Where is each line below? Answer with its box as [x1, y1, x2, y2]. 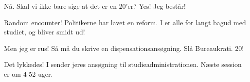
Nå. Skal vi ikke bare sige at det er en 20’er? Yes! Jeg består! [4, 1, 186, 11]
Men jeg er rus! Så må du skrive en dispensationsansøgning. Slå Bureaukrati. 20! [4, 43, 244, 53]
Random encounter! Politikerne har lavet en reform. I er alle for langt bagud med [4, 17, 246, 27]
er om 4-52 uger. [4, 68, 53, 79]
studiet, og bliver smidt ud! [4, 27, 85, 37]
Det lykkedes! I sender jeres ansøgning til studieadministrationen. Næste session [4, 59, 242, 69]
